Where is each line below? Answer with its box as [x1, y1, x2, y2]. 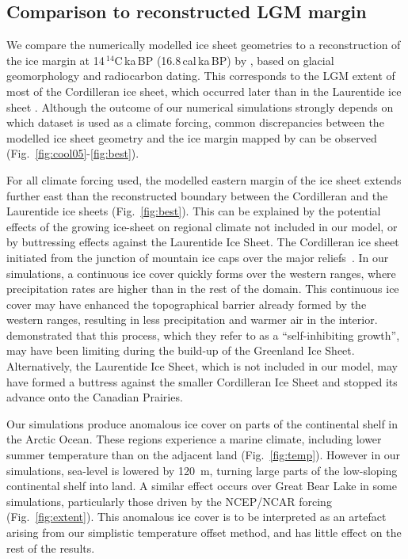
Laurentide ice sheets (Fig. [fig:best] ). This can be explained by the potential [6, 203, 381, 219]
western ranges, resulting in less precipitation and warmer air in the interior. [6, 311, 378, 328]
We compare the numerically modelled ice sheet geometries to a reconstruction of [6, 36, 401, 53]
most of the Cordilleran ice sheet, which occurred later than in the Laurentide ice [6, 82, 402, 99]
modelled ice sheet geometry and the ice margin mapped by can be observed [6, 129, 377, 146]
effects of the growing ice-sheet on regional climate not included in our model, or [6, 218, 398, 234]
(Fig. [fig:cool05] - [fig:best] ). [6, 145, 139, 162]
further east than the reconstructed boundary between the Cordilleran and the [6, 187, 388, 203]
